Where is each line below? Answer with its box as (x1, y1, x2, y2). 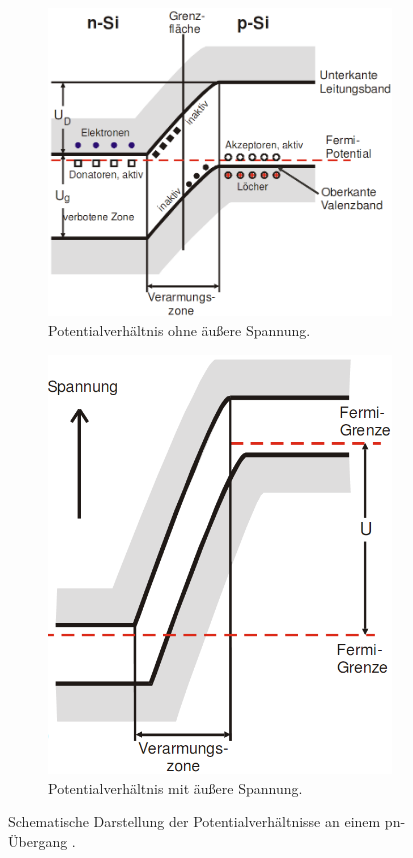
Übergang (8, 830, 68, 851)
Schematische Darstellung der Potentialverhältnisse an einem (8, 811, 381, 832)
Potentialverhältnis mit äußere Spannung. (48, 777, 303, 798)
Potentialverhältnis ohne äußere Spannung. (48, 319, 311, 340)
